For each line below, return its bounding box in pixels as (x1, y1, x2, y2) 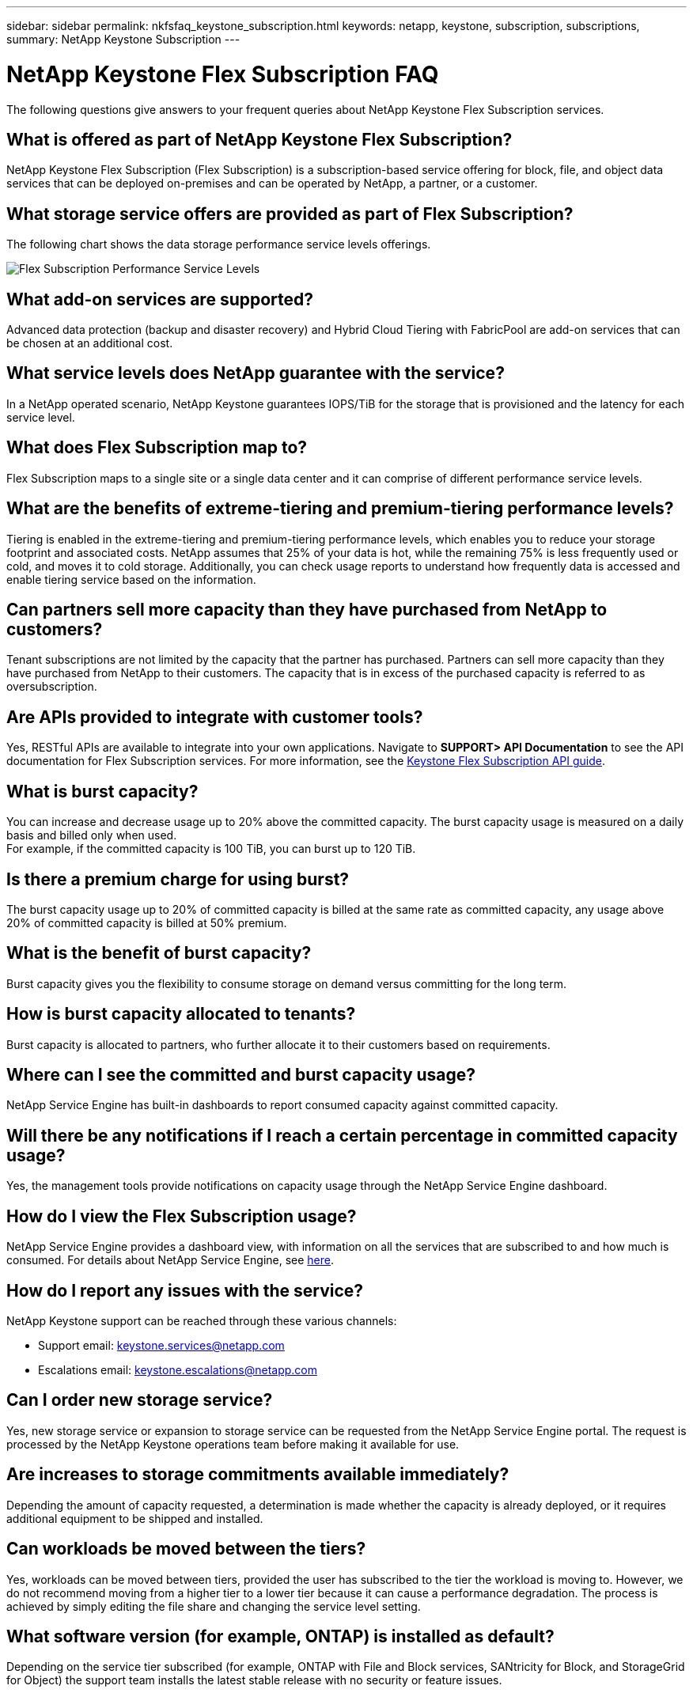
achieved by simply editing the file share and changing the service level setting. (6, 1599, 421, 1613)
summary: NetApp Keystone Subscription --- (6, 32, 240, 46)
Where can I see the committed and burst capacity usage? (6, 1065, 476, 1085)
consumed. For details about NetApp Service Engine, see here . (6, 1253, 335, 1267)
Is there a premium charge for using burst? (6, 869, 350, 889)
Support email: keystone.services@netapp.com (38, 1339, 285, 1352)
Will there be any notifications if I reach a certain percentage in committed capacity (6, 1125, 678, 1146)
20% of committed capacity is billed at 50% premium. (6, 915, 287, 930)
